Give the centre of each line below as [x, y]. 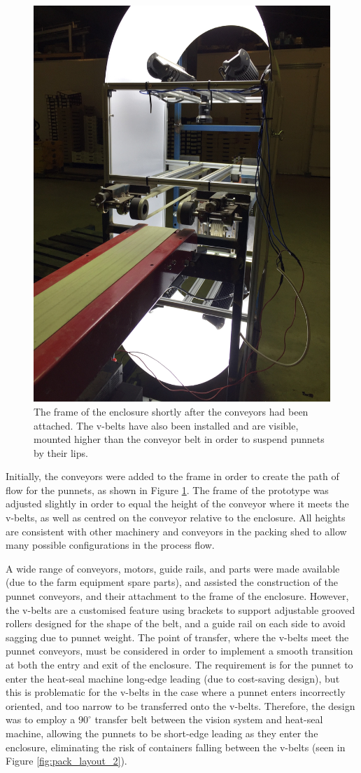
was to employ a [41, 719]
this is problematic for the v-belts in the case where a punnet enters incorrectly [176, 692]
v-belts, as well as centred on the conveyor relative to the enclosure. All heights [176, 518]
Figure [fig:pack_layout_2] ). [66, 761]
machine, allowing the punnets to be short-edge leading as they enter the [162, 733]
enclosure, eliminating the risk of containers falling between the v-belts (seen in [176, 747]
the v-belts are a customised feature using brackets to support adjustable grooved [180, 609]
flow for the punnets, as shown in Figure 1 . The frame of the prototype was [167, 490]
